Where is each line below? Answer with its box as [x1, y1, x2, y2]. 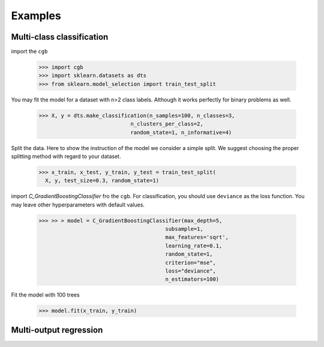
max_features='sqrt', [165, 234, 229, 241]
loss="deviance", [165, 268, 216, 274]
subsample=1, [165, 226, 203, 232]
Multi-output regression [11, 325, 103, 335]
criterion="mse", [165, 259, 216, 266]
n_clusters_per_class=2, [130, 121, 203, 127]
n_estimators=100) [165, 276, 220, 283]
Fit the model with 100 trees [11, 291, 80, 298]
